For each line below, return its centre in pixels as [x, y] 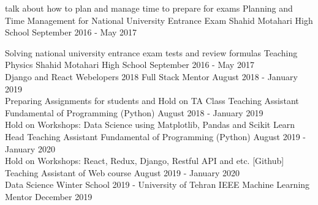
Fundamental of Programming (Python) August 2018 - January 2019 [134, 112]
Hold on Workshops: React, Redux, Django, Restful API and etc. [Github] [145, 161]
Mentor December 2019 [49, 196]
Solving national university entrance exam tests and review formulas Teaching [151, 52]
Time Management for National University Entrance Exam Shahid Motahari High [159, 20]
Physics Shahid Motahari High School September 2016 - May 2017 [130, 65]
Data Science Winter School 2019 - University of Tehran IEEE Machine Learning [157, 184]
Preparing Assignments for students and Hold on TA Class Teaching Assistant [152, 101]
